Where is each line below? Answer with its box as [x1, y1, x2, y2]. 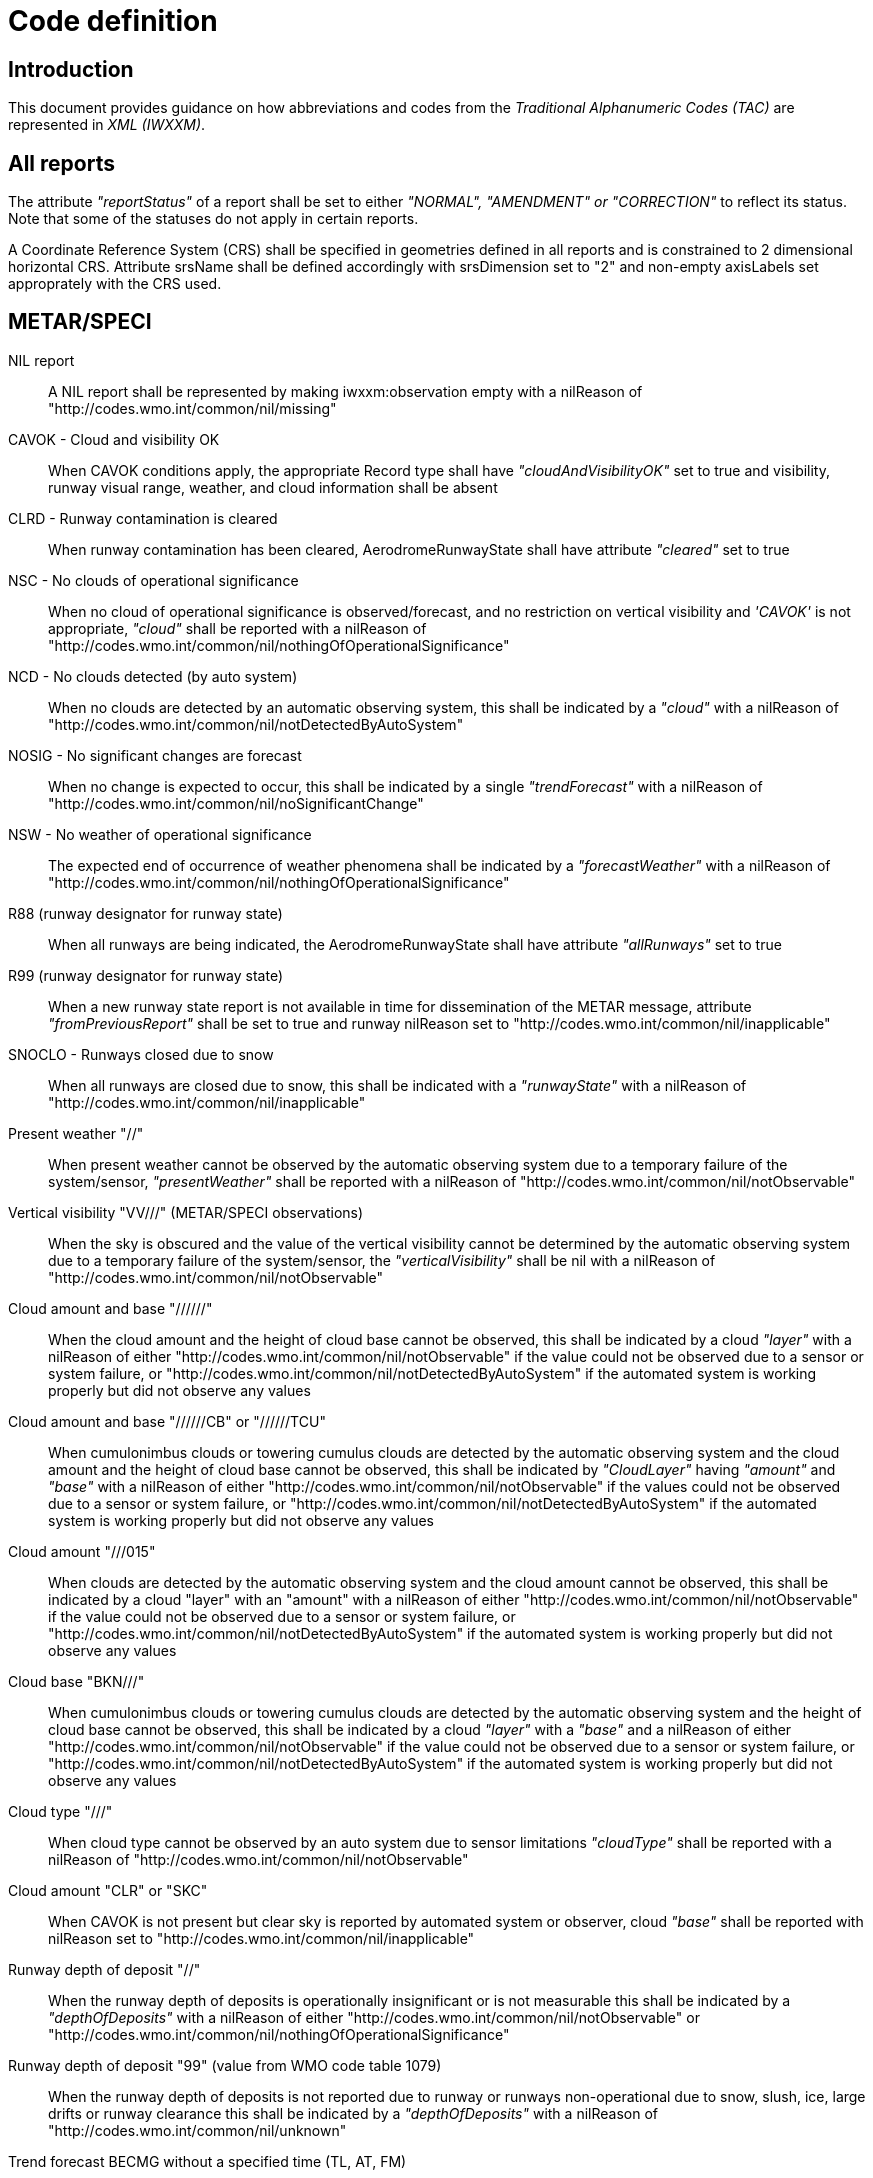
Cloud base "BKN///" [8, 1672, 145, 1690]
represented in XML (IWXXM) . [8, 116, 206, 134]
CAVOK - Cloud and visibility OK [8, 430, 220, 448]
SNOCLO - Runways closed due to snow [8, 1045, 274, 1063]
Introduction [8, 56, 134, 82]
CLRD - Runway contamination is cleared [8, 509, 278, 527]
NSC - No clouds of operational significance [8, 571, 299, 589]
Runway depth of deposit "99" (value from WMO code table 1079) [8, 2056, 442, 2074]
